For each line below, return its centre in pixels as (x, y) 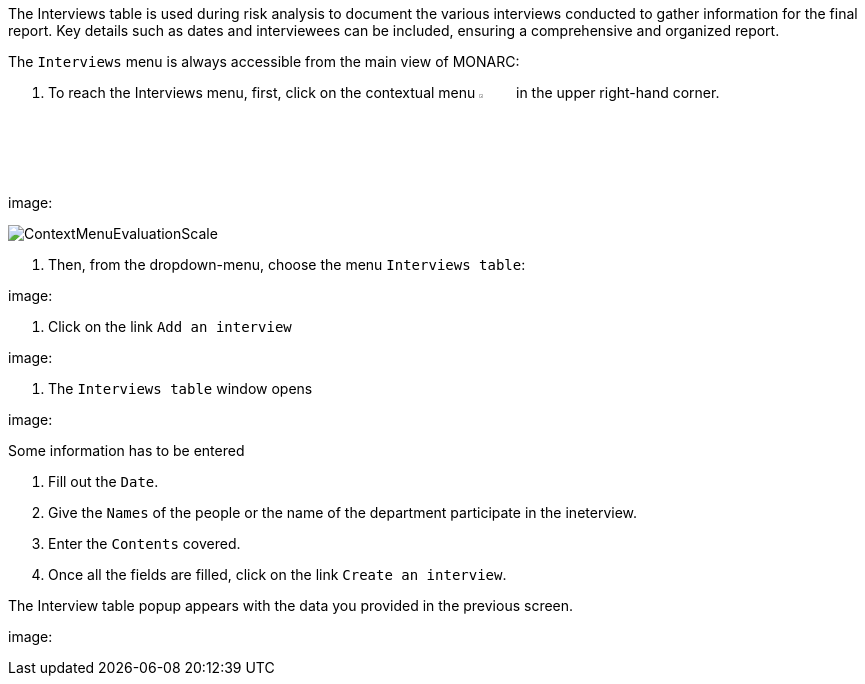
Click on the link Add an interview (170, 327)
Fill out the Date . (103, 482)
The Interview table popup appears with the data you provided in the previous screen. (291, 606)
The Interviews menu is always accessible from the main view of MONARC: (264, 61)
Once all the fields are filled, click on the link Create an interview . (277, 575)
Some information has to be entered (126, 451)
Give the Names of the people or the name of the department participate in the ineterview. (343, 513)
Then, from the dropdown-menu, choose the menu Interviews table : (287, 265)
